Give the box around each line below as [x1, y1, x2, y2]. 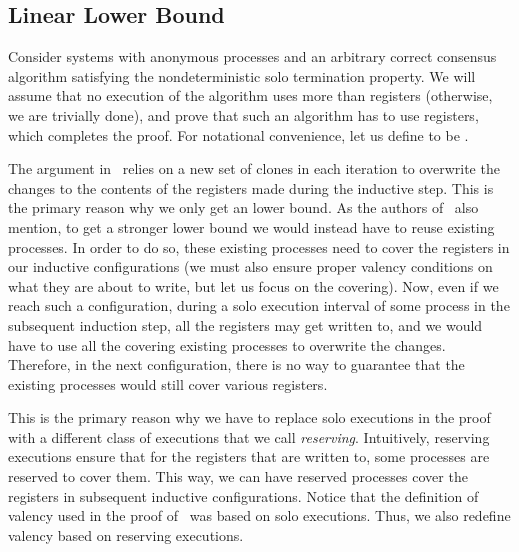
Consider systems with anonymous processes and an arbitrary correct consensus [8, 46, 497, 67]
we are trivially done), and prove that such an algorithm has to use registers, [8, 104, 479, 125]
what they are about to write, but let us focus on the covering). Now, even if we [8, 275, 499, 296]
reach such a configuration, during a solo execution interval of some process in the [8, 295, 510, 316]
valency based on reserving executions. [8, 524, 244, 545]
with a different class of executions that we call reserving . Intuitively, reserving [8, 426, 490, 447]
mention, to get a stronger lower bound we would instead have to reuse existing [8, 216, 495, 237]
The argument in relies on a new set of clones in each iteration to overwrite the [8, 158, 500, 179]
